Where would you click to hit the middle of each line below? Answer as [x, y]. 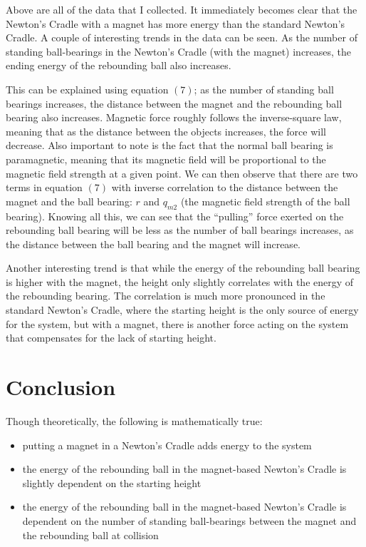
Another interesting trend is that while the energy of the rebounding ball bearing [183, 268]
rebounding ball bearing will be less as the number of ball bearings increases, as [180, 230]
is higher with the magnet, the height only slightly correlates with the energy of [180, 281]
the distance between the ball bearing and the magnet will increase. [153, 244]
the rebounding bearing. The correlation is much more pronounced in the [166, 296]
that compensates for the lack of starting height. [111, 338]
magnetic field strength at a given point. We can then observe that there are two [182, 173]
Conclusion [61, 387]
